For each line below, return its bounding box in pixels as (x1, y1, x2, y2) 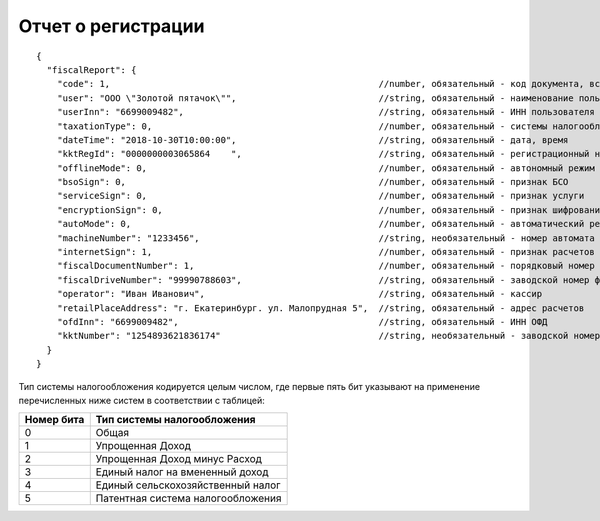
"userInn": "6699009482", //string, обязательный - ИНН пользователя (56, 106, 595, 118)
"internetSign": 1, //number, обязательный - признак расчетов (56, 246, 595, 258)
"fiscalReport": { (46, 64, 137, 75)
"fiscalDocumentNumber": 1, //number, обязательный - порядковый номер (56, 260, 595, 272)
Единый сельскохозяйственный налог (95, 478, 281, 492)
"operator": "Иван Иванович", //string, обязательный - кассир (56, 288, 543, 300)
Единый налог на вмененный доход (95, 465, 269, 479)
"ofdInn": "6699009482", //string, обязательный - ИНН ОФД (56, 316, 548, 327)
